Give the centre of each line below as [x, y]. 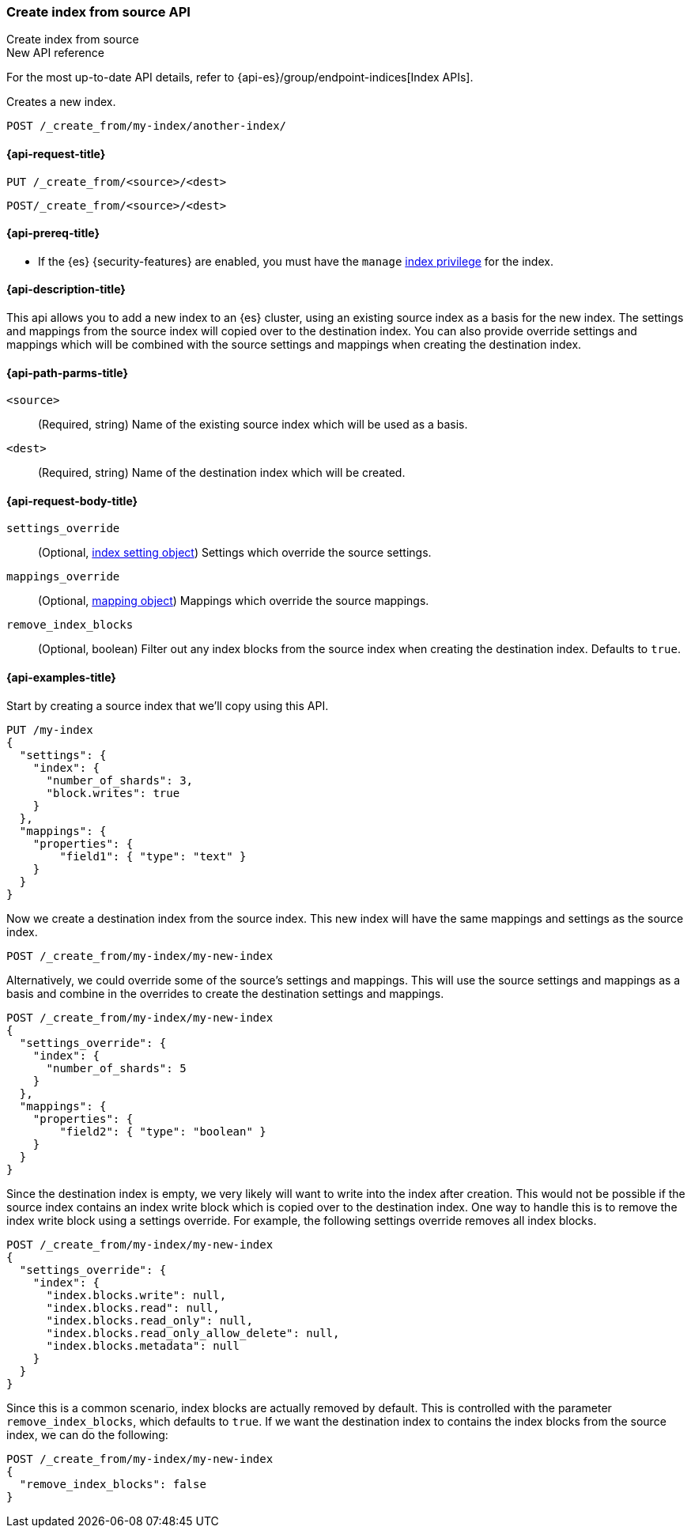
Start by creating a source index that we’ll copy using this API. [168, 705]
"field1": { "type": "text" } [153, 856]
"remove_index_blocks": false [113, 1484]
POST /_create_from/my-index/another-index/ [147, 126]
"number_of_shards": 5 [116, 1068]
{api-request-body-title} [72, 501]
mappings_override [63, 577]
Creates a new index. [61, 102]
